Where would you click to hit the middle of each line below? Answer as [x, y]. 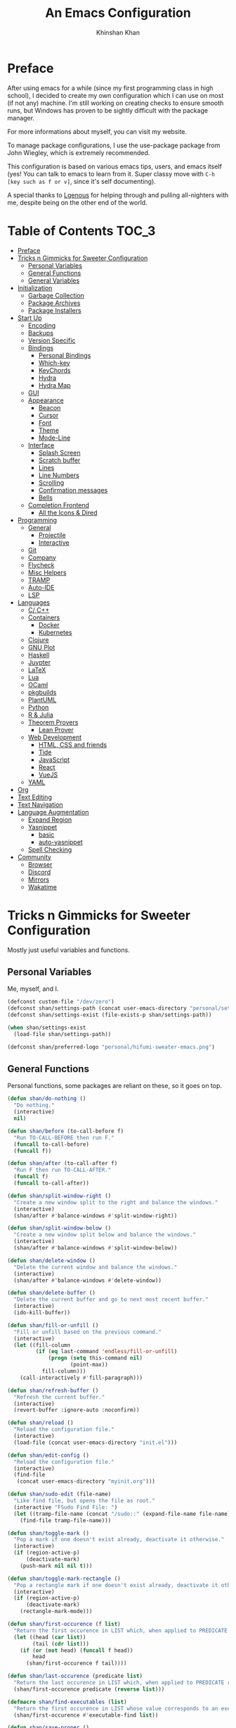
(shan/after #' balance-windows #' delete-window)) [87, 1280]
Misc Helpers [47, 572]
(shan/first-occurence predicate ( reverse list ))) [89, 1689]
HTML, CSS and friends [73, 744]
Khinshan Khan [118, 32]
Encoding [42, 325]
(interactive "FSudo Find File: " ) [66, 1507]
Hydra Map [55, 385]
